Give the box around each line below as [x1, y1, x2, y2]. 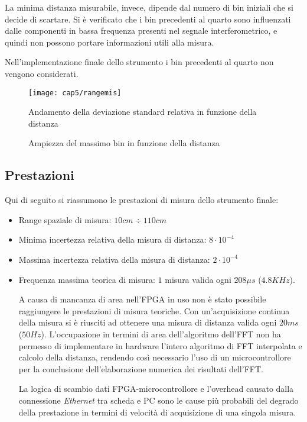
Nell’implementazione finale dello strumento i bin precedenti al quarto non [5, 56, 274, 68]
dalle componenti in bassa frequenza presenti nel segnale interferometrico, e [5, 24, 277, 37]
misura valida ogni [165, 273, 231, 285]
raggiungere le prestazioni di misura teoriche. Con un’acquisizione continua [18, 304, 290, 317]
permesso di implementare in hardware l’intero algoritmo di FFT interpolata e [18, 339, 302, 352]
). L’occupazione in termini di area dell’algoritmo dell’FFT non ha [41, 327, 281, 340]
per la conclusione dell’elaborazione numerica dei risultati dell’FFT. [18, 362, 263, 375]
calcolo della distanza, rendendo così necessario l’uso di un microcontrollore [18, 351, 291, 363]
